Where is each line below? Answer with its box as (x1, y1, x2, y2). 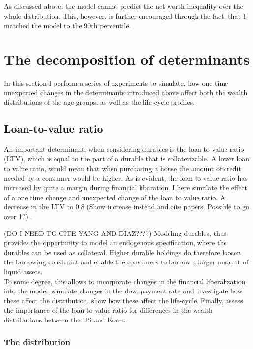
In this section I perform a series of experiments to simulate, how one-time (4, 77, 228, 87)
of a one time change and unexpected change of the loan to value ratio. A (4, 192, 225, 202)
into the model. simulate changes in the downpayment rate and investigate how (4, 286, 243, 296)
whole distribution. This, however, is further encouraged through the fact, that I (4, 10, 246, 21)
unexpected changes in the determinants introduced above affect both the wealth (4, 87, 248, 97)
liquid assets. (4, 266, 43, 277)
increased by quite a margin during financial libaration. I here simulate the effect (4, 182, 248, 193)
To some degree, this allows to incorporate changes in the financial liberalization (4, 276, 246, 286)
